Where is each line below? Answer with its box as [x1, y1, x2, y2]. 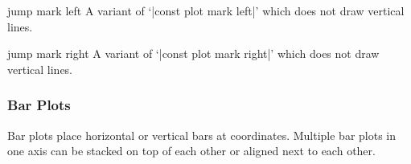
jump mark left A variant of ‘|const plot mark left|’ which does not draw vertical [7, 2, 405, 18]
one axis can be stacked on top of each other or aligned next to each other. [7, 142, 376, 159]
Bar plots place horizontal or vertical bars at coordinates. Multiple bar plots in [7, 126, 397, 143]
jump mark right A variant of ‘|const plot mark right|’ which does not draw [7, 45, 380, 62]
